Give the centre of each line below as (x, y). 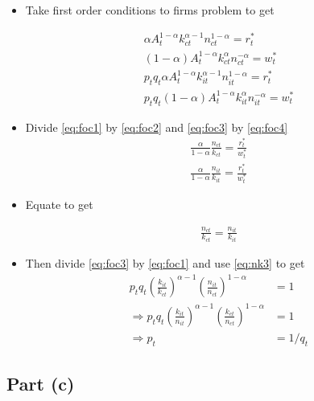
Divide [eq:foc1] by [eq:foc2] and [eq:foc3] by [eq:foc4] (157, 127)
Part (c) (41, 383)
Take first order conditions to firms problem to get (150, 10)
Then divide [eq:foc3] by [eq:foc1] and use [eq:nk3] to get (165, 263)
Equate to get (59, 205)
